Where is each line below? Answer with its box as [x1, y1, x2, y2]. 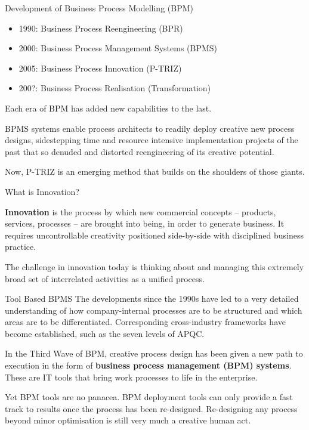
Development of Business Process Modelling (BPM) [5, 2, 193, 14]
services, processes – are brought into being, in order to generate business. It [5, 217, 285, 230]
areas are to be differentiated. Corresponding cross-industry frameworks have [5, 315, 286, 328]
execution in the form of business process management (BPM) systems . [5, 359, 292, 372]
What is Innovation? [5, 185, 79, 197]
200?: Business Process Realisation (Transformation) [18, 82, 211, 94]
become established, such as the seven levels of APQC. [5, 327, 205, 339]
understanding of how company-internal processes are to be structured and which [5, 304, 302, 316]
